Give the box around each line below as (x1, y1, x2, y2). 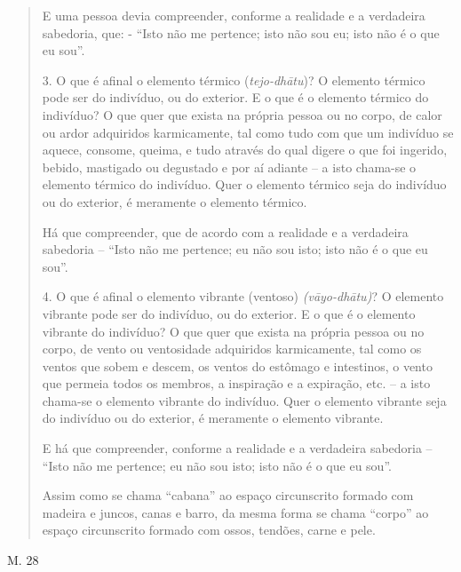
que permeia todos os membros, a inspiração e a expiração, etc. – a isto (42, 374, 431, 393)
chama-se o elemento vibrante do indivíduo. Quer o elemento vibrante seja (42, 391, 447, 409)
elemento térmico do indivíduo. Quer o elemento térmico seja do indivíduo (42, 175, 447, 194)
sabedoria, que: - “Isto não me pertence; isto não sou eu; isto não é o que (42, 23, 440, 42)
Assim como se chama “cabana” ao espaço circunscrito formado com (42, 486, 414, 504)
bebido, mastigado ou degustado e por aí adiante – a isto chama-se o (42, 157, 417, 176)
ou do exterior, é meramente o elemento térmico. (42, 192, 307, 211)
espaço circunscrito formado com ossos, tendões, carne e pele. (42, 520, 376, 539)
